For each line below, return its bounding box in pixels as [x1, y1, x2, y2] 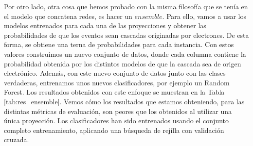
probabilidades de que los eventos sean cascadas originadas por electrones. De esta [4, 30, 249, 40]
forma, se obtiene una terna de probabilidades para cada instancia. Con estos [4, 39, 234, 49]
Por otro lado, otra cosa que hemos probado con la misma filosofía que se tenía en [4, 1, 248, 11]
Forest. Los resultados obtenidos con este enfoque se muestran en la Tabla [4, 87, 225, 97]
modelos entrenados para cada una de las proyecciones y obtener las [4, 20, 206, 31]
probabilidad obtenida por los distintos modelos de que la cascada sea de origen [4, 58, 241, 68]
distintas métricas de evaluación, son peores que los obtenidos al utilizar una [4, 106, 232, 116]
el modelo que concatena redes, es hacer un [4, 11, 132, 21]
